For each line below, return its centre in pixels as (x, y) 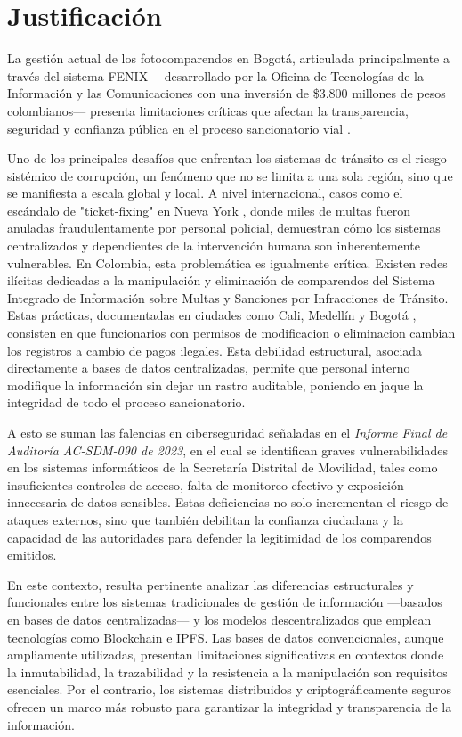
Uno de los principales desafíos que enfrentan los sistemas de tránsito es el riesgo (227, 158)
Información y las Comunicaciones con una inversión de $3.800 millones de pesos (227, 93)
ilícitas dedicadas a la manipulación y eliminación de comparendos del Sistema (221, 280)
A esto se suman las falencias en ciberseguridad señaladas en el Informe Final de (227, 432)
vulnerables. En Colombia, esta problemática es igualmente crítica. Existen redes (227, 262)
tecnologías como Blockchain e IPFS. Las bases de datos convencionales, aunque (226, 637)
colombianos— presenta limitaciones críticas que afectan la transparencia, (208, 110)
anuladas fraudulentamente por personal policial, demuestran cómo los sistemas (224, 228)
